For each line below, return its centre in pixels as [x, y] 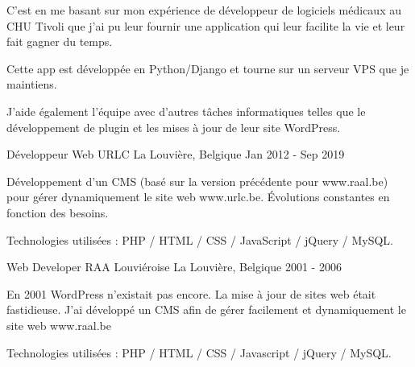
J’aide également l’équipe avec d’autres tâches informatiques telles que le [186, 111]
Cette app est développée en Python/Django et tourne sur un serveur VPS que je [208, 68]
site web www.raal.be [59, 325]
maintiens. [32, 84]
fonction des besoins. [58, 212]
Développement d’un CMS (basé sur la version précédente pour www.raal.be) [197, 181]
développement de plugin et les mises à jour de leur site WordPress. [174, 127]
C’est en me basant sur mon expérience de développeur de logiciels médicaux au [204, 10]
